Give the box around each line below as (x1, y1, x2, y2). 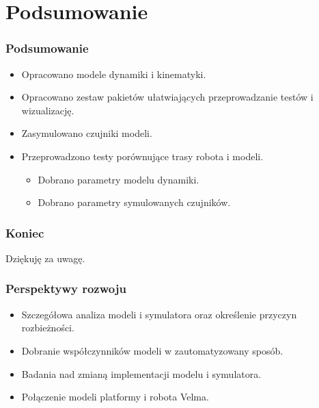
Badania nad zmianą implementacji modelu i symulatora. (21, 366, 262, 381)
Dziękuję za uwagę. (5, 251, 85, 265)
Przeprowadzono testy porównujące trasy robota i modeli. (21, 149, 264, 163)
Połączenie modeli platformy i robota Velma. (21, 390, 209, 404)
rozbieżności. (21, 320, 74, 335)
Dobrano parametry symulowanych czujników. (38, 195, 231, 209)
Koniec (5, 224, 44, 241)
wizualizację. (21, 103, 74, 117)
